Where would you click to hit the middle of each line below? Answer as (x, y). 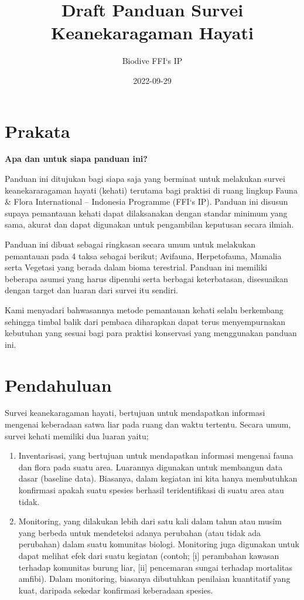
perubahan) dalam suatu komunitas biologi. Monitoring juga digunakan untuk (159, 544)
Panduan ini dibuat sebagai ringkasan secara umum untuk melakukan (130, 244)
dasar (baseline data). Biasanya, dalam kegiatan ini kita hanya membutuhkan (158, 478)
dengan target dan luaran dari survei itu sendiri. (91, 290)
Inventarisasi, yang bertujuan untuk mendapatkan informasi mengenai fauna (156, 455)
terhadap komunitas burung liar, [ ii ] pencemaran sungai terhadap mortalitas (156, 567)
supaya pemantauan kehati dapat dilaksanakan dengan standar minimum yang (146, 213)
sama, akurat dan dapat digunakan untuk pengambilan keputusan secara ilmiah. (149, 224)
